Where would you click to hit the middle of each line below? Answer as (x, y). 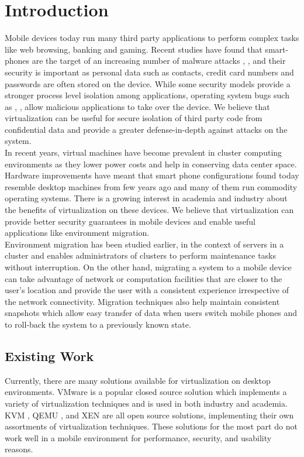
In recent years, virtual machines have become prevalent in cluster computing (144, 152)
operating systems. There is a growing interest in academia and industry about (146, 198)
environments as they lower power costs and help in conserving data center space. (151, 164)
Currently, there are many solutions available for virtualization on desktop (138, 380)
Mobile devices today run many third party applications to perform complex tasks (152, 38)
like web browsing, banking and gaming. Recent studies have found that (134, 49)
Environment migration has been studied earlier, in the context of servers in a (144, 244)
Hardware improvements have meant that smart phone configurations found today (152, 175)
